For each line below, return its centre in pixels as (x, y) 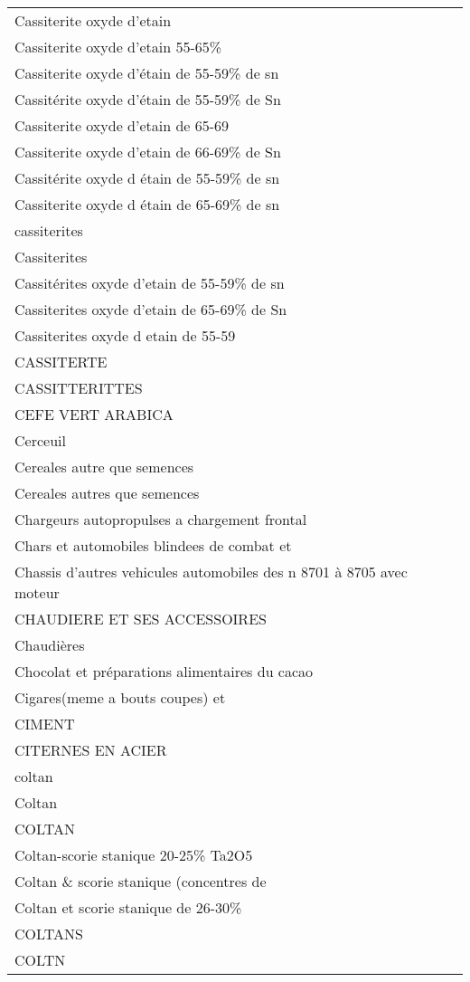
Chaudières (50, 645)
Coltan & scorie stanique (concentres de (141, 881)
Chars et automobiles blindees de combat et (153, 545)
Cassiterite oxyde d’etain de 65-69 (122, 125)
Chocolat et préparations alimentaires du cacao (164, 671)
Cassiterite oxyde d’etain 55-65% (118, 47)
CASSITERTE (61, 362)
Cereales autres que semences (107, 493)
